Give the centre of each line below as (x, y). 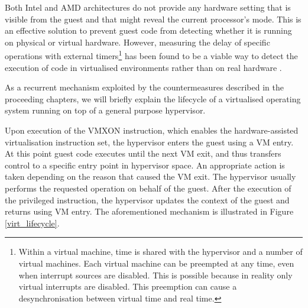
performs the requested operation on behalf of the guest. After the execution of (148, 188)
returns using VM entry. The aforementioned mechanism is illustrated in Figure (149, 211)
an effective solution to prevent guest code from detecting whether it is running (148, 30)
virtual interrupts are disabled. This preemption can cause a (128, 286)
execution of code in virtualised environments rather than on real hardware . (143, 67)
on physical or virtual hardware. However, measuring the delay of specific (137, 42)
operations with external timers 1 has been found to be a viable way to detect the (151, 55)
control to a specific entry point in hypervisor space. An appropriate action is (145, 165)
